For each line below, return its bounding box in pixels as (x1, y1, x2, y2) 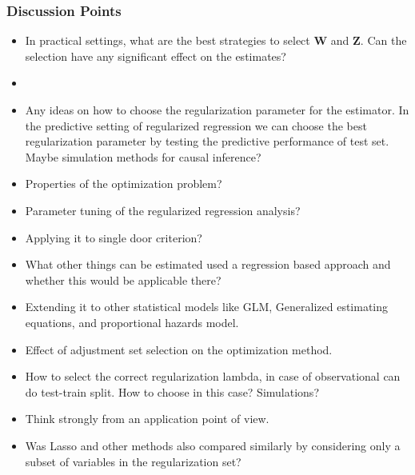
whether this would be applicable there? (25, 271, 221, 288)
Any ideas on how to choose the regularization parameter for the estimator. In (25, 102, 409, 118)
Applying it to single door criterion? (25, 229, 202, 245)
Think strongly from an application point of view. (25, 410, 269, 427)
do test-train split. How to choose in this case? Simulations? (25, 383, 319, 400)
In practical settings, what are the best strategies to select (25, 32, 310, 49)
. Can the (360, 32, 407, 49)
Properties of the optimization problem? (25, 175, 222, 192)
